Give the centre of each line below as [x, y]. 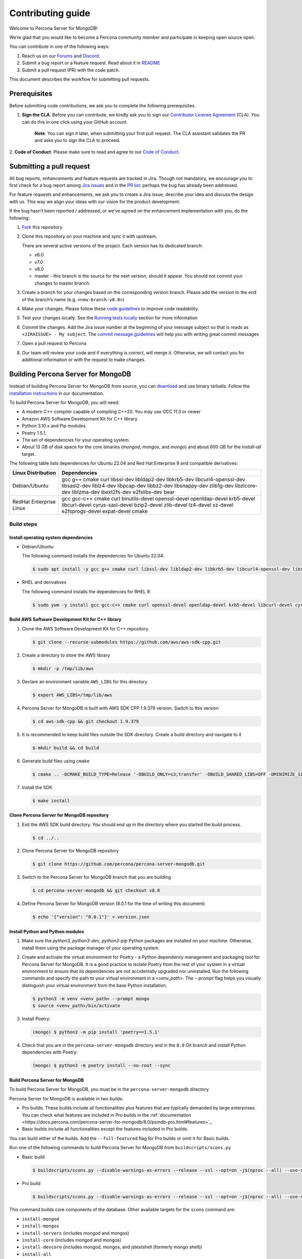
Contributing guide [50, 13]
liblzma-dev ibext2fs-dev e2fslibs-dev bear [123, 492]
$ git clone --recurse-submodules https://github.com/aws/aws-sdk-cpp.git [127, 642]
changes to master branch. [62, 283]
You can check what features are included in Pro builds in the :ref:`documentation [106, 1115]
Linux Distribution [34, 473]
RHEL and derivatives [44, 582]
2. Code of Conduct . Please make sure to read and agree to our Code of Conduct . [95, 152]
